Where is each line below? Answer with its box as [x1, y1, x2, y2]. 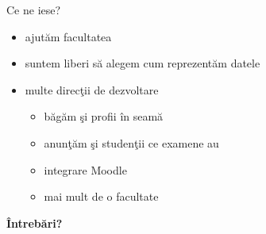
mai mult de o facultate [44, 188, 159, 205]
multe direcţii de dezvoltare [25, 81, 159, 98]
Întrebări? [6, 214, 63, 231]
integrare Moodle [44, 161, 127, 178]
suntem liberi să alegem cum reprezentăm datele [25, 55, 260, 71]
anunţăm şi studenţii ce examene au [44, 134, 219, 151]
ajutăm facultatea [25, 28, 112, 44]
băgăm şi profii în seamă [44, 108, 164, 125]
